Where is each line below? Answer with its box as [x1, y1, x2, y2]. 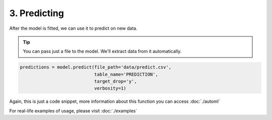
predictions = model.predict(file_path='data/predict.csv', [20, 65, 172, 70]
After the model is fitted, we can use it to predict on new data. [9, 25, 138, 31]
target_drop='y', [94, 79, 137, 84]
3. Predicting [9, 8, 64, 19]
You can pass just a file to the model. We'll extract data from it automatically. [23, 48, 182, 54]
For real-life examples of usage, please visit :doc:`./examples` [9, 107, 138, 113]
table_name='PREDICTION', [94, 71, 158, 77]
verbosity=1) [94, 86, 126, 91]
